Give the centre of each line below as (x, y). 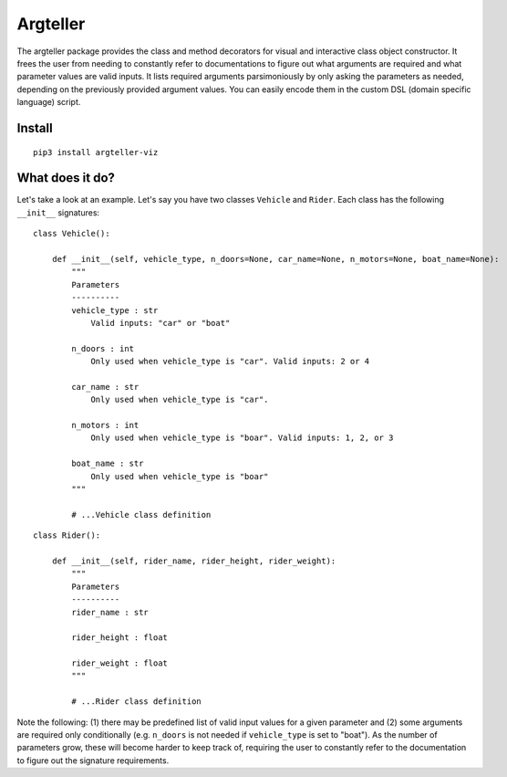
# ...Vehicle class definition (141, 514)
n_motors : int (105, 425)
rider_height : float (120, 638)
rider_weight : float (120, 663)
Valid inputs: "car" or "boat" (160, 323)
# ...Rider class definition (137, 702)
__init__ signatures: (58, 212)
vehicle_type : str (115, 310)
